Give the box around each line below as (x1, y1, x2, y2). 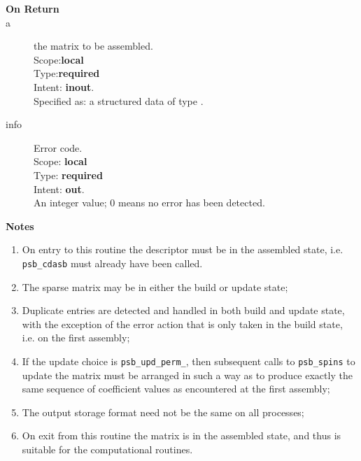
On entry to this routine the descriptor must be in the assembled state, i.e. (22, 242, 344, 257)
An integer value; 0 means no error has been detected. (34, 195, 265, 210)
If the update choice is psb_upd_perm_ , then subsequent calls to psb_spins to (22, 353, 355, 368)
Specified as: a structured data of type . (34, 93, 204, 108)
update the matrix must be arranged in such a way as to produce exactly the (22, 367, 353, 382)
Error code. (34, 140, 83, 155)
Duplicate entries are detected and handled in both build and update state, (22, 303, 345, 318)
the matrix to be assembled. (34, 38, 153, 53)
